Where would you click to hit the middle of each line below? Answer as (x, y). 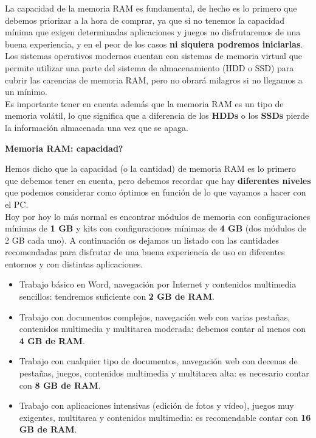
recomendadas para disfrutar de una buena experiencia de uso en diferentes (145, 252)
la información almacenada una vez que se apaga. (97, 127)
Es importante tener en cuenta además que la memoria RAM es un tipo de (144, 103)
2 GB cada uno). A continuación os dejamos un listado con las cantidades (142, 240)
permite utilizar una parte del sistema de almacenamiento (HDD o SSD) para (149, 67)
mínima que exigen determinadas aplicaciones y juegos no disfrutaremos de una (153, 32)
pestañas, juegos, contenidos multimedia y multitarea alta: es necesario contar (164, 373)
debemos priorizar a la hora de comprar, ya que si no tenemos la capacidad (145, 20)
